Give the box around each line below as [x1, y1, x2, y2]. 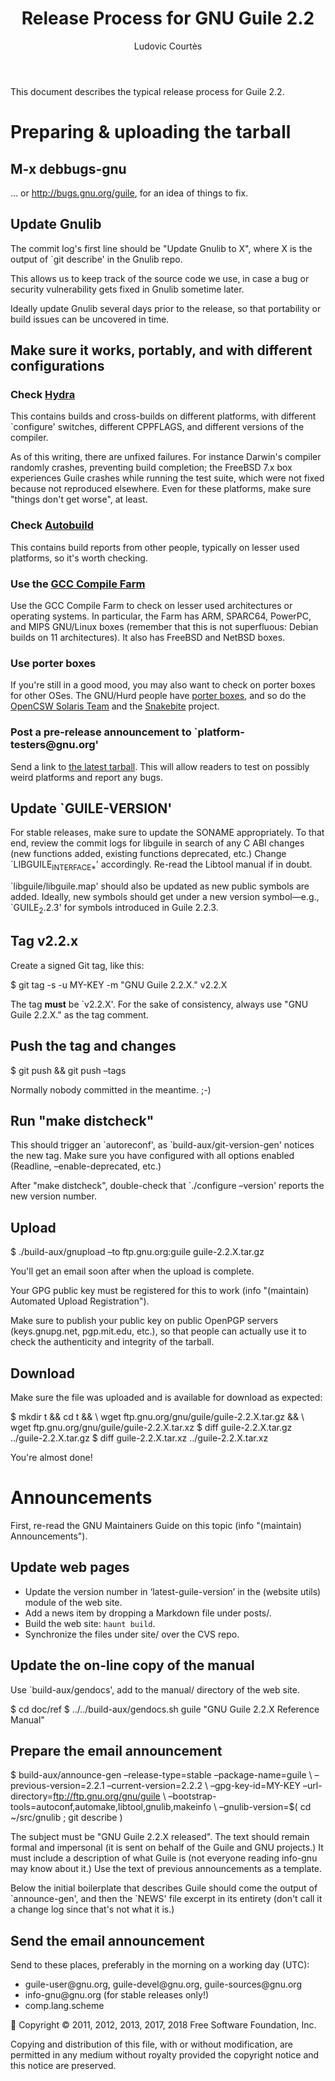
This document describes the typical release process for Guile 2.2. [10, 85, 285, 97]
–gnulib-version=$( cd [218, 1801, 312, 1813]
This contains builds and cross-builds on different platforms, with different [10, 410, 317, 422]
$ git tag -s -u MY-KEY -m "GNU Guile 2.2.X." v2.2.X [10, 978, 228, 991]
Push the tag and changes [10, 1038, 177, 1055]
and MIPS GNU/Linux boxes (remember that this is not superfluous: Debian [10, 621, 319, 633]
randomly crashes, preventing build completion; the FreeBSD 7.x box [10, 462, 293, 474]
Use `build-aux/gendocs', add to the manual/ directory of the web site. [10, 1683, 300, 1696]
